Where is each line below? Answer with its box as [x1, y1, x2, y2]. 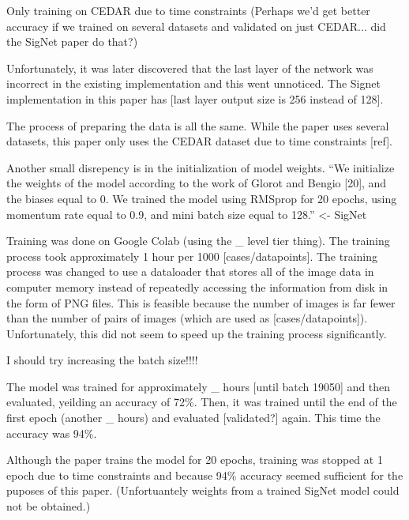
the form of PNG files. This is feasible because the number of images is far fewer [6, 294, 396, 311]
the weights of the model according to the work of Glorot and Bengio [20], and [6, 175, 387, 191]
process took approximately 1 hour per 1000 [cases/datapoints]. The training [6, 247, 377, 264]
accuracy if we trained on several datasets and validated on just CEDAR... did [6, 17, 386, 34]
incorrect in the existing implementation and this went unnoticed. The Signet [6, 75, 381, 92]
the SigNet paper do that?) [6, 33, 138, 50]
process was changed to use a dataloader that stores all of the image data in [6, 263, 374, 280]
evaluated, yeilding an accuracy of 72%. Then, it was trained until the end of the [6, 394, 397, 410]
